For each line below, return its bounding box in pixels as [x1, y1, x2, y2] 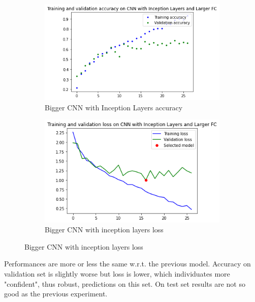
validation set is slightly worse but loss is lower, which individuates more [4, 268, 230, 279]
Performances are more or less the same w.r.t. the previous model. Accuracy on [4, 258, 251, 269]
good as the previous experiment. [4, 288, 108, 299]
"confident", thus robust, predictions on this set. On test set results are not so [4, 278, 245, 289]
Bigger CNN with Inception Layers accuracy [45, 102, 183, 112]
